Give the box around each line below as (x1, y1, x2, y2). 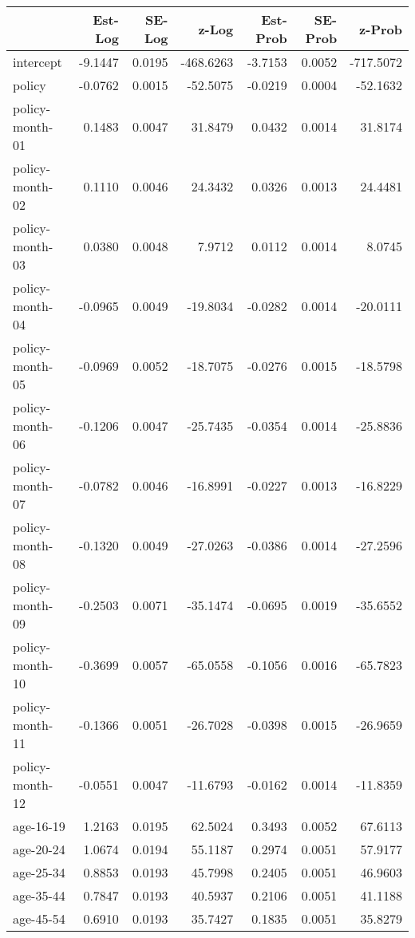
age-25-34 (13, 863, 65, 881)
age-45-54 (13, 909, 65, 928)
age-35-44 (13, 886, 65, 905)
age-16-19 (13, 817, 65, 835)
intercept (13, 53, 62, 71)
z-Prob (359, 19, 402, 38)
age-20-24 (13, 840, 65, 858)
